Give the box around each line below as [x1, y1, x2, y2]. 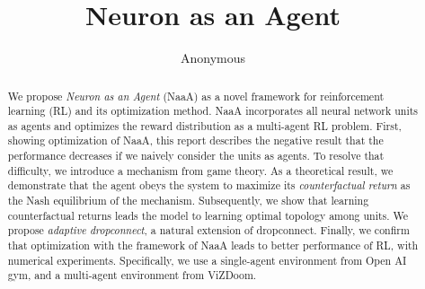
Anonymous [180, 48, 246, 67]
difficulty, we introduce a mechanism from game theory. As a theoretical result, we [7, 162, 394, 178]
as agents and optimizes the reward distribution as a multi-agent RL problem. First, [7, 118, 402, 133]
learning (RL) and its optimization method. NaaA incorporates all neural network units [7, 103, 419, 118]
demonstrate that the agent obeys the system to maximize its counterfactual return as [7, 178, 411, 193]
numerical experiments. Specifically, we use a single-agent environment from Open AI [7, 252, 407, 267]
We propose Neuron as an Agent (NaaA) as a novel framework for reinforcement [7, 88, 385, 103]
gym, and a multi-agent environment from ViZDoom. [7, 267, 257, 283]
